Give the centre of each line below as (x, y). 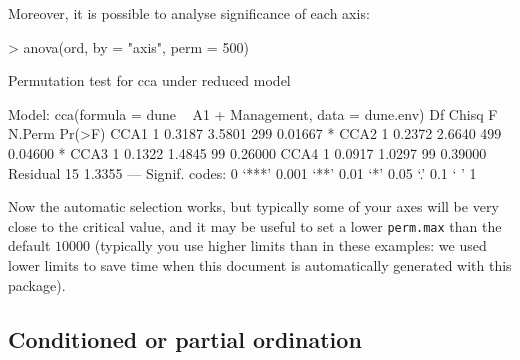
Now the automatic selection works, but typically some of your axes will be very (253, 206)
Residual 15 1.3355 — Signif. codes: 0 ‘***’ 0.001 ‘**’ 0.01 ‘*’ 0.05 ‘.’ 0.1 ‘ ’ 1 (242, 172)
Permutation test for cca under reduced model (149, 80)
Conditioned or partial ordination (185, 338)
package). (37, 284)
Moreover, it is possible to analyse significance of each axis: (189, 13)
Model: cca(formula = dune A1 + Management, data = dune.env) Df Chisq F (253, 113)
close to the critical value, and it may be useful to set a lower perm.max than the (255, 225)
